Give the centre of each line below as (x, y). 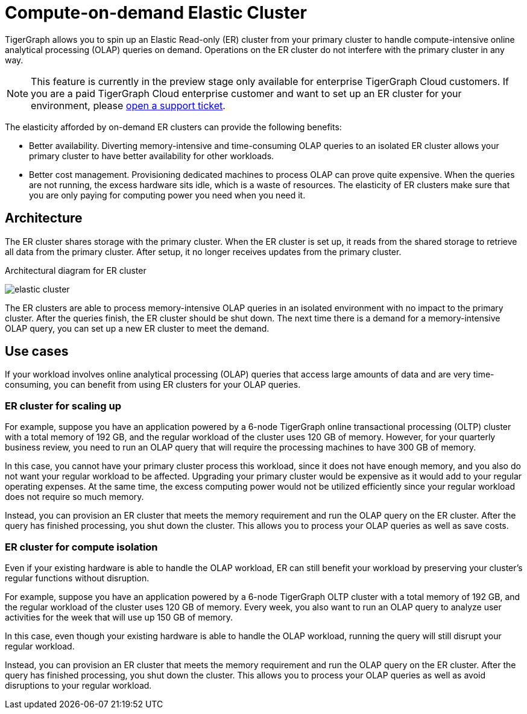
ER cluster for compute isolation (81, 547)
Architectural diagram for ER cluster (76, 270)
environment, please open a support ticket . (128, 105)
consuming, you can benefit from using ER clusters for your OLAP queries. (153, 385)
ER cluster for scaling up (63, 406)
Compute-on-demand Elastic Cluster (156, 13)
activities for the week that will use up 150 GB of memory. (119, 617)
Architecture (44, 218)
